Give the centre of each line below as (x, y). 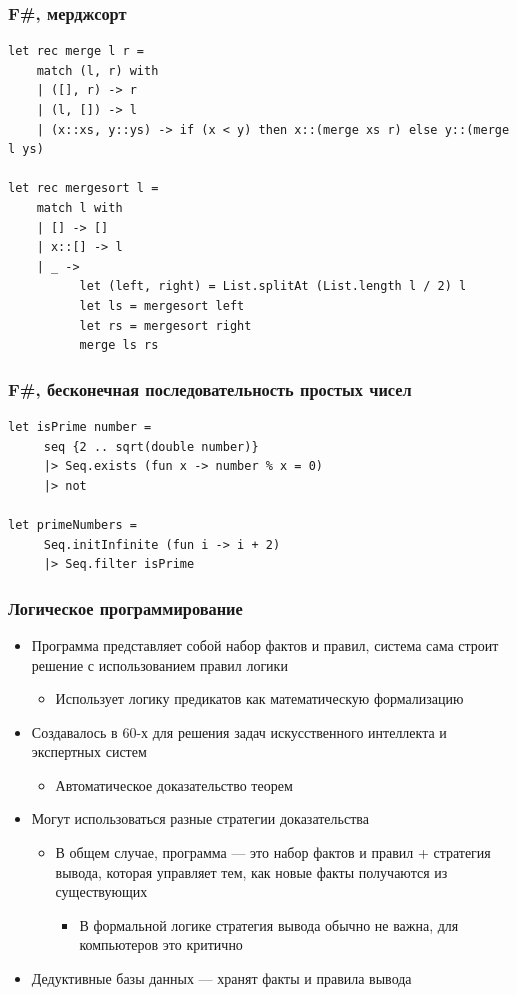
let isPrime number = (80, 426)
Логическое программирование (125, 607)
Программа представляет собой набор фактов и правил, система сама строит (265, 644)
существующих (101, 891)
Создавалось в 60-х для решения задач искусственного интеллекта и (239, 731)
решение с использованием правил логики (159, 664)
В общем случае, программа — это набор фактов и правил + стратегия (273, 852)
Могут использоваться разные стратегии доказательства (200, 818)
